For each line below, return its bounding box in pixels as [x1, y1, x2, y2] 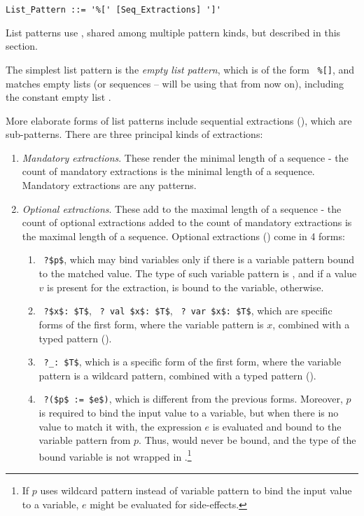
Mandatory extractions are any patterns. [22, 178, 197, 193]
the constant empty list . [6, 90, 111, 104]
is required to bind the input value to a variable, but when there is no [38, 405, 339, 420]
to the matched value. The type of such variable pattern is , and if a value [38, 266, 357, 281]
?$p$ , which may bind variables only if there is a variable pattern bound [43, 252, 355, 267]
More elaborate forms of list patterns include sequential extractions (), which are [6, 113, 352, 127]
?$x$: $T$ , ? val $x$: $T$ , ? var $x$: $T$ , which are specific [43, 303, 332, 318]
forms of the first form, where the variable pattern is [38, 316, 264, 331]
